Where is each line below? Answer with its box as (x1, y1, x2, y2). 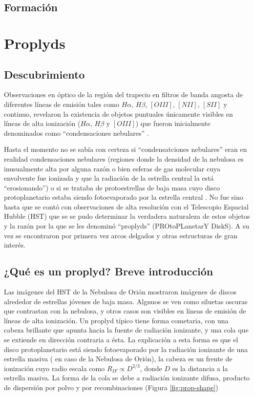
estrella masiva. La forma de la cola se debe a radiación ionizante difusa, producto (4, 373, 250, 383)
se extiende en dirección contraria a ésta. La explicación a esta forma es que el (4, 334, 238, 345)
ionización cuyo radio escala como (4, 363, 105, 373)
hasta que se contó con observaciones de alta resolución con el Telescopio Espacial (4, 201, 249, 211)
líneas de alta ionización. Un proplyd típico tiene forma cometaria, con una (4, 315, 229, 325)
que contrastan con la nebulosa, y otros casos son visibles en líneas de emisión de (4, 306, 246, 316)
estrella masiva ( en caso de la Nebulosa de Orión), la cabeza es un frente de (4, 354, 233, 364)
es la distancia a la (172, 363, 228, 373)
